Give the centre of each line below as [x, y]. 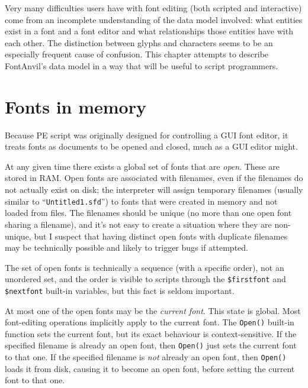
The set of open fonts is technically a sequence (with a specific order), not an [145, 267]
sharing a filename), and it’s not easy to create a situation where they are [138, 224]
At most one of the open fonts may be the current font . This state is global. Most [153, 310]
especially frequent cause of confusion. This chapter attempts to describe [137, 54]
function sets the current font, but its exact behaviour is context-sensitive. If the [151, 333]
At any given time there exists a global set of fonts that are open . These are [142, 166]
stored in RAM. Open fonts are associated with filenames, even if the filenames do [154, 178]
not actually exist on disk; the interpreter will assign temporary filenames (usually [154, 190]
